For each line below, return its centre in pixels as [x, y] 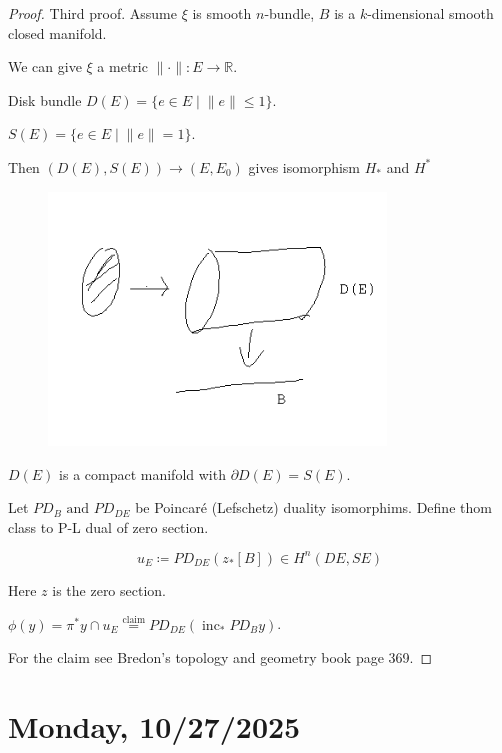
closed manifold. [57, 32]
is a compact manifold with [142, 473]
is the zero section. [109, 589]
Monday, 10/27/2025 [154, 726]
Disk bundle [45, 99]
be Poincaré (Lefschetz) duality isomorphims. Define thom [313, 507]
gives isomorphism [304, 166]
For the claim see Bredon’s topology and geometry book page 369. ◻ [220, 657]
